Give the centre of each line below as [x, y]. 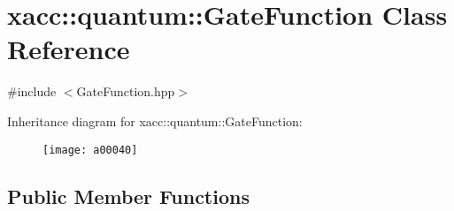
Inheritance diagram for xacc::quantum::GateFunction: [155, 121]
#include [32, 91]
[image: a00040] [90, 150]
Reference [69, 49]
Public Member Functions [128, 196]
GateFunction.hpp [126, 91]
